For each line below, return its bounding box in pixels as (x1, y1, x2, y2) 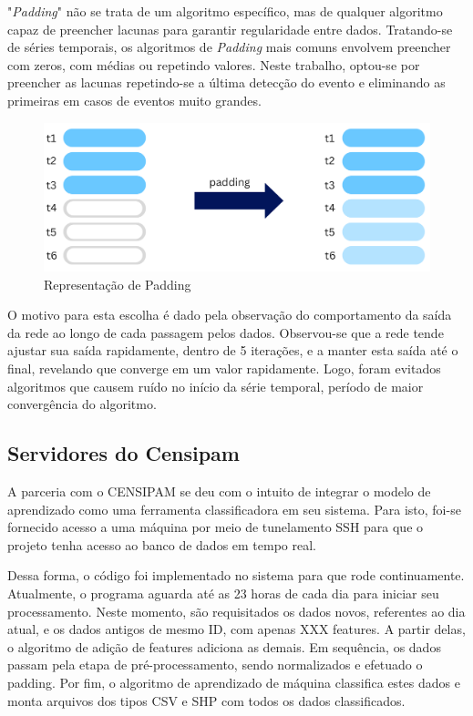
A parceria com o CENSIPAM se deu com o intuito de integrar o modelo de (7, 482, 431, 501)
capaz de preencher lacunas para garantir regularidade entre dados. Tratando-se (7, 19, 453, 38)
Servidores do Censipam (7, 439, 240, 467)
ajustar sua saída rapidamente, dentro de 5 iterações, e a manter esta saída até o (7, 341, 458, 360)
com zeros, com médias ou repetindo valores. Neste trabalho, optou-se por (7, 55, 420, 74)
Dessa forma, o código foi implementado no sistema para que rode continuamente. (7, 566, 465, 585)
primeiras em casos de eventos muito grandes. (7, 90, 262, 109)
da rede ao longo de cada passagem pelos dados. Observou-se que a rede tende (7, 322, 444, 342)
